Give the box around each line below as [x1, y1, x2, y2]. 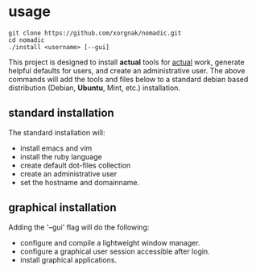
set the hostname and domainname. [19, 177, 139, 187]
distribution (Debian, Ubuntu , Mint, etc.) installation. [8, 83, 181, 93]
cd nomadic [8, 35, 45, 44]
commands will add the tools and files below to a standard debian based [8, 74, 249, 84]
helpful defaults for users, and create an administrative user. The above [8, 65, 246, 75]
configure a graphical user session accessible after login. [19, 246, 211, 256]
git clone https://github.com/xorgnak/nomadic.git [8, 29, 182, 37]
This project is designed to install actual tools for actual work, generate [8, 57, 245, 67]
